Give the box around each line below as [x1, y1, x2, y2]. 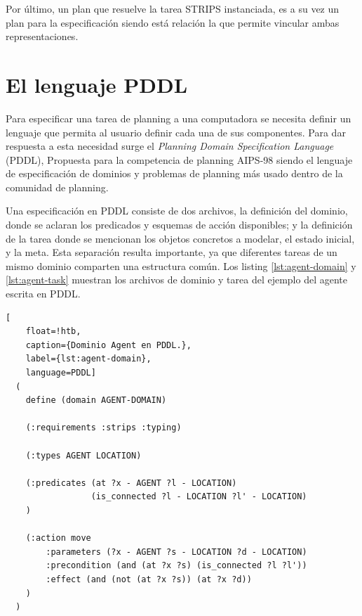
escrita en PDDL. [6, 286, 81, 301]
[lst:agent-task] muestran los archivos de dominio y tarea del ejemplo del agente [6, 272, 347, 287]
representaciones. [6, 29, 79, 44]
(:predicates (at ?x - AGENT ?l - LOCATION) [25, 477, 237, 488]
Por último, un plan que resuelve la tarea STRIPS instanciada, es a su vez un [6, 1, 340, 15]
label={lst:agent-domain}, [25, 354, 152, 364]
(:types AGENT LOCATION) [25, 450, 142, 461]
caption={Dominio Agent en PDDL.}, [25, 340, 192, 350]
